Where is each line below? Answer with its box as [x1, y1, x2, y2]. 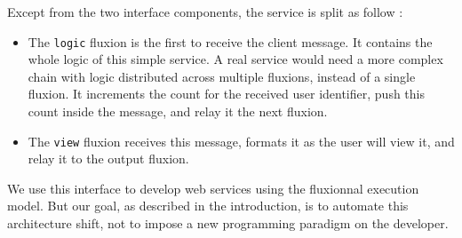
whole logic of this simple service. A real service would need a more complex [28, 50, 443, 68]
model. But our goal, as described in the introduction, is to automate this [7, 196, 409, 215]
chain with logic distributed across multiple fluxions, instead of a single [28, 67, 416, 85]
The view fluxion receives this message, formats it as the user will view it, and [28, 131, 455, 150]
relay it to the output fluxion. [28, 149, 189, 168]
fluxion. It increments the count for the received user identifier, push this [28, 84, 425, 103]
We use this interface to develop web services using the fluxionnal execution [7, 178, 419, 197]
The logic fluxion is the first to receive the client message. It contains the [28, 32, 433, 51]
